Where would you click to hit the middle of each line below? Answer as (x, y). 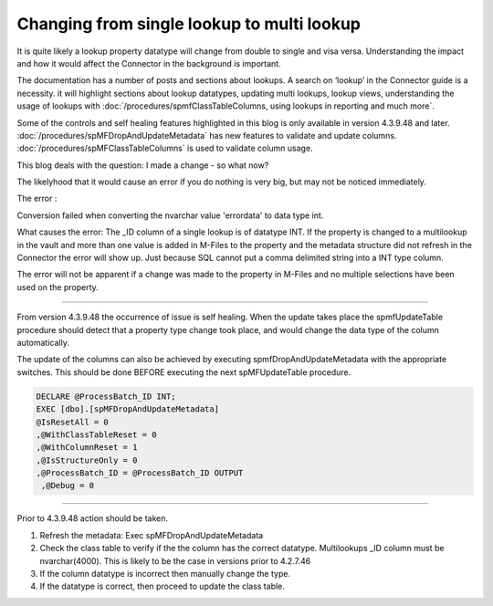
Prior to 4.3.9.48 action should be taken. (93, 518)
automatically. (43, 342)
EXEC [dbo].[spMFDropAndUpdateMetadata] (127, 409)
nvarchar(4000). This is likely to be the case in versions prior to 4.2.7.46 (175, 560)
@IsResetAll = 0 (73, 422)
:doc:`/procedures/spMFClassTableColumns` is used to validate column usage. (165, 148)
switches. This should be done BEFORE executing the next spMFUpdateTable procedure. (184, 372)
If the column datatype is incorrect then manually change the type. (165, 574)
